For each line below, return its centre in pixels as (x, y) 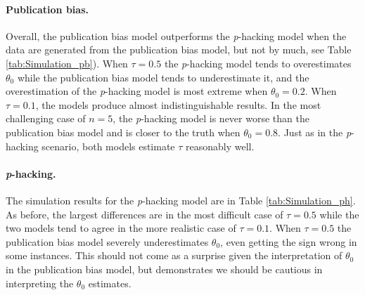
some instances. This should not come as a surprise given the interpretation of (174, 255)
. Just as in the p (315, 132)
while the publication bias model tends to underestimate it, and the (163, 77)
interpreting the (40, 283)
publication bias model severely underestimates (107, 241)
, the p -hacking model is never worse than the (211, 118)
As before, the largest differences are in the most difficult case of (145, 214)
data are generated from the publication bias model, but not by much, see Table (179, 50)
